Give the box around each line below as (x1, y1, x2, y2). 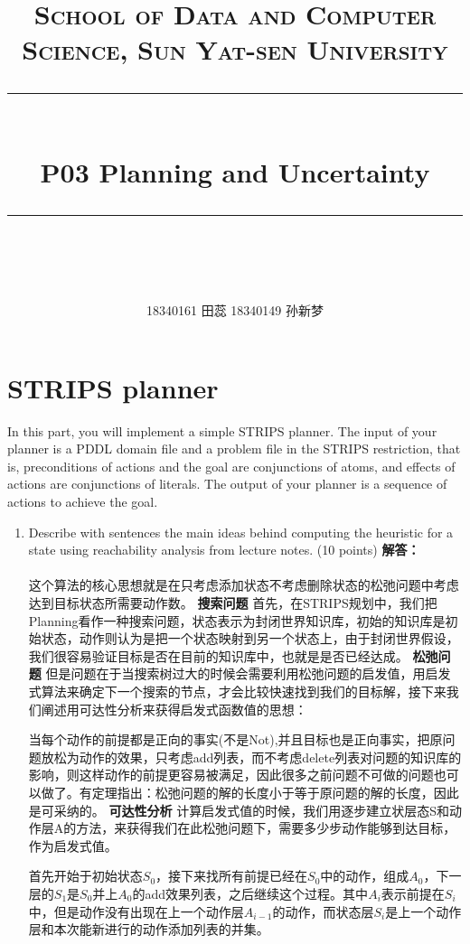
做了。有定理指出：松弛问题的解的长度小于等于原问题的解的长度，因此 (41, 782, 459, 801)
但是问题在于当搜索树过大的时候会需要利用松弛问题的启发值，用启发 (45, 664, 451, 683)
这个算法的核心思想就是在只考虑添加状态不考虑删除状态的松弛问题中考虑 (28, 575, 459, 594)
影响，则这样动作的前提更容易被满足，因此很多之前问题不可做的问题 (28, 765, 434, 784)
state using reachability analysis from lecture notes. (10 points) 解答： (28, 540, 420, 559)
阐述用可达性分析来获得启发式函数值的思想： (41, 699, 307, 718)
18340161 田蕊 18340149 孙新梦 (146, 301, 324, 320)
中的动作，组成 (320, 866, 409, 885)
